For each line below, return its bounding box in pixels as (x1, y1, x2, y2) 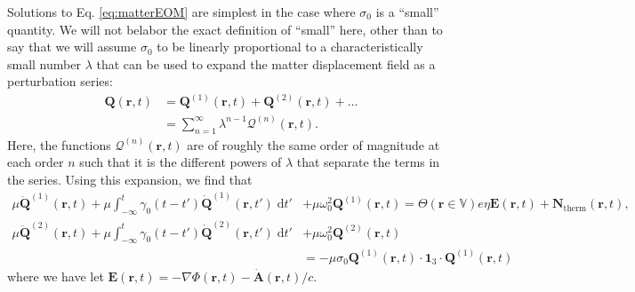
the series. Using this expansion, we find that (7, 170, 253, 188)
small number (7, 54, 81, 73)
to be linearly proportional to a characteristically (157, 37, 423, 56)
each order (7, 153, 64, 171)
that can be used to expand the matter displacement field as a (96, 54, 436, 73)
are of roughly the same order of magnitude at (187, 135, 440, 154)
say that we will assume (7, 37, 137, 56)
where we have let (7, 266, 104, 285)
